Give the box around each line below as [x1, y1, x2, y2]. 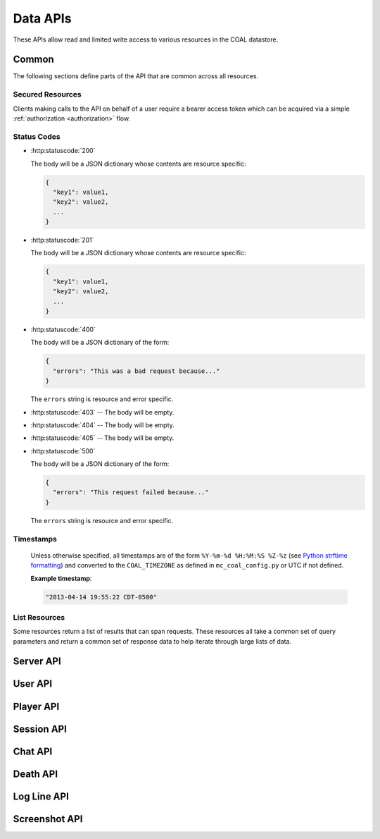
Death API [13, 768, 58, 780]
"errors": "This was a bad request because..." [53, 367, 220, 375]
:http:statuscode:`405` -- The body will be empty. [30, 434, 175, 442]
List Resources [13, 612, 65, 622]
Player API [13, 700, 60, 712]
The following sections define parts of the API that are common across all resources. [13, 72, 259, 80]
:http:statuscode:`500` [30, 446, 96, 455]
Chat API [13, 745, 53, 757]
